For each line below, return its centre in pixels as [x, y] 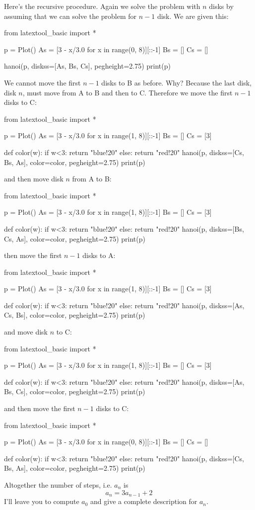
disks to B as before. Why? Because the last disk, [176, 82]
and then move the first [40, 408]
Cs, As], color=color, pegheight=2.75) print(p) [75, 238]
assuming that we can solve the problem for [70, 16]
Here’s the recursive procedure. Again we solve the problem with [102, 6]
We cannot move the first [42, 82]
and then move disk [34, 179]
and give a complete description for [144, 501]
